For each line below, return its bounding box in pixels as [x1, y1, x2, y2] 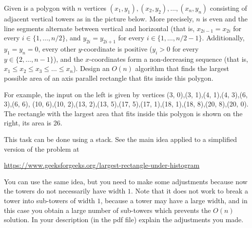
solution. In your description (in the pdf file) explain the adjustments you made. [4, 214, 244, 225]
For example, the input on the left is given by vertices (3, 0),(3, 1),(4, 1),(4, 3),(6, [4, 89, 248, 99]
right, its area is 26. [4, 118, 62, 128]
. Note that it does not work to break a [131, 186, 248, 196]
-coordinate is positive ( [81, 43, 153, 53]
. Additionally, [202, 33, 245, 43]
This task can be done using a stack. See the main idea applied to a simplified [4, 134, 237, 144]
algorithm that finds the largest [135, 63, 229, 73]
